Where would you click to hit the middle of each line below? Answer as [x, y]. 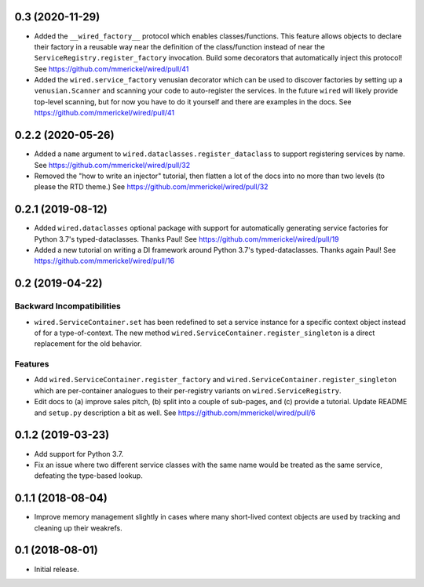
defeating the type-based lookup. [88, 476]
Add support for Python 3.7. [79, 454]
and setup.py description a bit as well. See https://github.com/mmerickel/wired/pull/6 [175, 413]
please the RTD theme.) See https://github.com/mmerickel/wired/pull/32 [151, 187]
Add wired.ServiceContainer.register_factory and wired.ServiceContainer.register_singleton [215, 380]
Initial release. [57, 569]
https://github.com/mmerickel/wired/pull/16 [104, 261]
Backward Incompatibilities [68, 306]
